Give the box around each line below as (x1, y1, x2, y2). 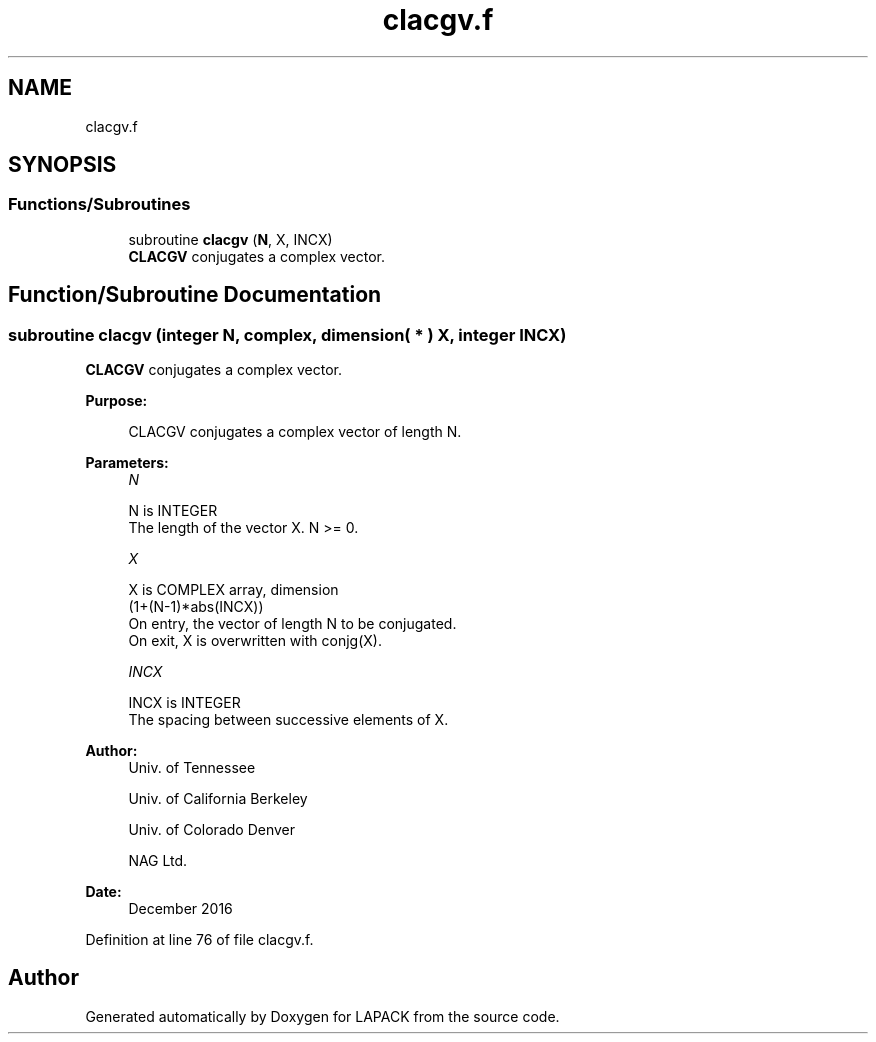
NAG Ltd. (128, 852, 188, 870)
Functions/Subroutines (8, 194, 191, 215)
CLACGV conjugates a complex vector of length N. (128, 423, 462, 441)
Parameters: (85, 454, 169, 472)
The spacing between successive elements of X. (128, 711, 449, 729)
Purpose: (85, 392, 148, 410)
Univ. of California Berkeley (128, 790, 308, 808)
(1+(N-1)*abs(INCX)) (128, 598, 264, 616)
